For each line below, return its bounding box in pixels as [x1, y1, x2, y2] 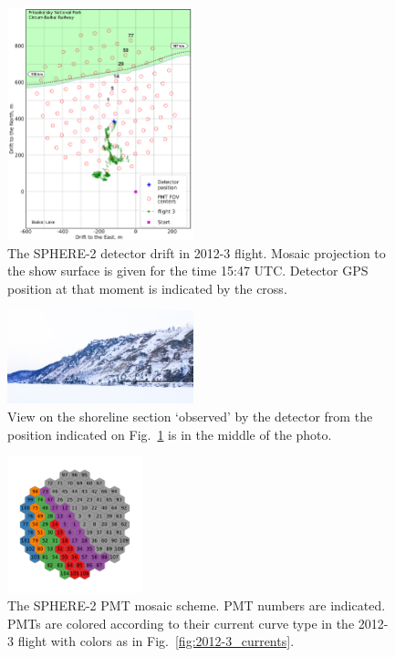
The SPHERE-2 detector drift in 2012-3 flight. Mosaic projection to [7, 243, 386, 262]
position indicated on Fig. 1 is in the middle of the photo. [7, 424, 332, 443]
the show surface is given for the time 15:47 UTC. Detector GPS [7, 261, 369, 280]
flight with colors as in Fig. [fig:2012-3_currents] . [17, 631, 295, 651]
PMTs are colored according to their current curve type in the [7, 613, 355, 632]
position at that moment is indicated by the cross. [7, 278, 287, 297]
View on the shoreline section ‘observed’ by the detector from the [7, 407, 373, 425]
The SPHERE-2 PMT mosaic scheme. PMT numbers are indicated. [7, 596, 386, 615]
